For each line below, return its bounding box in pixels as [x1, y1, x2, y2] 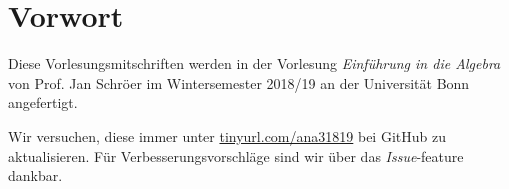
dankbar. [8, 165, 63, 186]
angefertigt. [8, 92, 78, 113]
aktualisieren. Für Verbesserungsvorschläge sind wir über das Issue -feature [8, 145, 464, 166]
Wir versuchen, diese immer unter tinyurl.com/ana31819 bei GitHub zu [8, 125, 446, 146]
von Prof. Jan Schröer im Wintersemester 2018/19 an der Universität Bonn [8, 72, 470, 93]
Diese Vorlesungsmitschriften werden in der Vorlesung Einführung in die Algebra [8, 53, 501, 74]
